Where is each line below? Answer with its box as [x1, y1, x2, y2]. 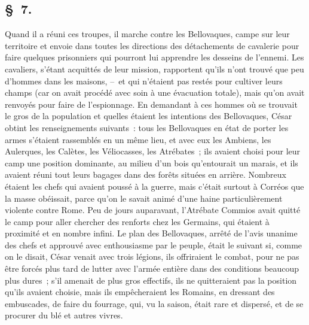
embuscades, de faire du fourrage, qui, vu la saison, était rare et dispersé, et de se [5, 297, 304, 309]
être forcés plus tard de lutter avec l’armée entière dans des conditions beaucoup [5, 262, 299, 275]
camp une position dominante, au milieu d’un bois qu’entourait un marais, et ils [5, 156, 298, 169]
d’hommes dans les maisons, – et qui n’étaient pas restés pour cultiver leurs [5, 74, 283, 87]
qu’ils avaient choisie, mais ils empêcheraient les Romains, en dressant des [5, 285, 275, 298]
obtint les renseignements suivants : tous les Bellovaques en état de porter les [5, 121, 289, 133]
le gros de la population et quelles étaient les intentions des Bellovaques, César [5, 110, 292, 122]
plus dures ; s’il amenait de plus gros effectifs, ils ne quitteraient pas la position [5, 274, 297, 286]
